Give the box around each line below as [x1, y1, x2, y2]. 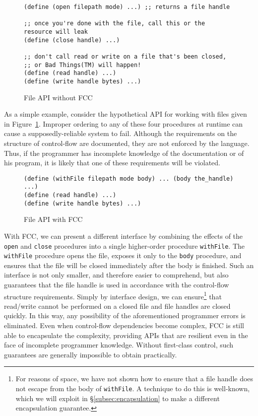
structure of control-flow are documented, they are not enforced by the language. [4, 138, 250, 148]
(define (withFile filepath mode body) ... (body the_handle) [24, 175, 234, 182]
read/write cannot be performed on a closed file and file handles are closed [4, 300, 231, 311]
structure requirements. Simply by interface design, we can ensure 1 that [4, 289, 222, 301]
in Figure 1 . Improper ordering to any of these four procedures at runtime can [4, 118, 243, 129]
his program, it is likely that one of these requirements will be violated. [4, 157, 221, 168]
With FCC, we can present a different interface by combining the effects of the [4, 230, 243, 241]
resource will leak [24, 28, 88, 35]
